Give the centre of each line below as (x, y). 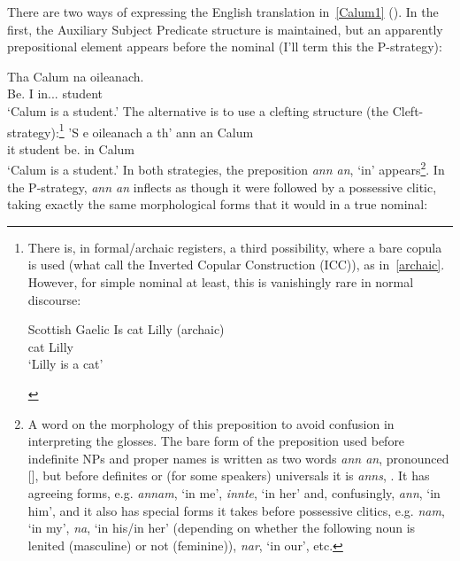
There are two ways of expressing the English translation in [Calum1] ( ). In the (223, 12)
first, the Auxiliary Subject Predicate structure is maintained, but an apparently (225, 29)
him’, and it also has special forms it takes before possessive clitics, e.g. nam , (236, 510)
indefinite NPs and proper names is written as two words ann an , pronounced (238, 458)
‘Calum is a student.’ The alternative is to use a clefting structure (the (198, 110)
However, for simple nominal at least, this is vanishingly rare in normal (221, 282)
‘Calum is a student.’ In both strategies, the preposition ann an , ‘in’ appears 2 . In (226, 168)
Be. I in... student (55, 93)
